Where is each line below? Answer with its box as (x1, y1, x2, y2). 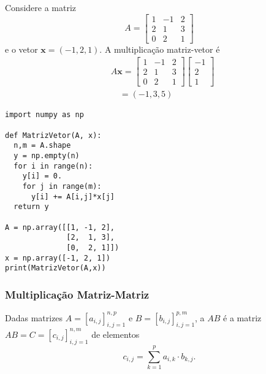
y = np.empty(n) (13, 151, 80, 161)
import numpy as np (5, 110, 84, 120)
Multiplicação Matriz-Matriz (5, 286, 150, 302)
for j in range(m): (22, 182, 102, 191)
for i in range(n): (13, 161, 93, 170)
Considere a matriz (5, 1, 77, 13)
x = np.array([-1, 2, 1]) (5, 253, 110, 262)
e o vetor (5, 42, 38, 55)
